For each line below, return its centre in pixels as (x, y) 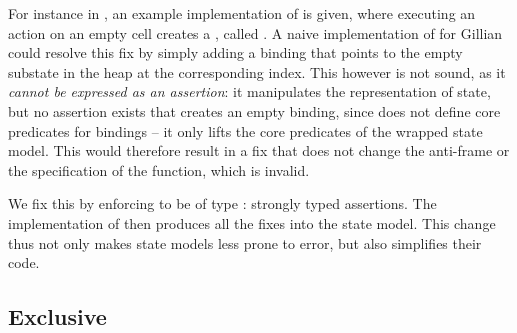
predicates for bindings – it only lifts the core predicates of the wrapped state (245, 130)
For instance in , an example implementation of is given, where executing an (242, 13)
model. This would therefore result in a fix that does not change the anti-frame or (259, 150)
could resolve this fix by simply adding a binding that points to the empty (235, 52)
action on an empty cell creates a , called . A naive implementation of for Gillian (255, 32)
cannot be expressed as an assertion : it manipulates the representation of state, (249, 91)
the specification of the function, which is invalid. (159, 169)
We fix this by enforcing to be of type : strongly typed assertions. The (222, 203)
